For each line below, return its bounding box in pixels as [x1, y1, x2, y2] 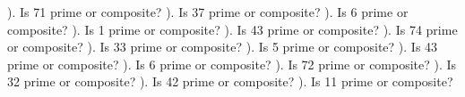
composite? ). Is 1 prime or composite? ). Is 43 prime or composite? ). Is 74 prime [7, 20, 458, 38]
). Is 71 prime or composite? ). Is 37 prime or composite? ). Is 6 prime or [7, 3, 409, 20]
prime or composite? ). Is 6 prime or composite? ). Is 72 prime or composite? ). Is [7, 54, 457, 73]
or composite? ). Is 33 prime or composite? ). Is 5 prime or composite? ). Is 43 [7, 37, 438, 56]
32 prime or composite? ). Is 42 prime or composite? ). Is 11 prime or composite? [7, 72, 453, 91]
